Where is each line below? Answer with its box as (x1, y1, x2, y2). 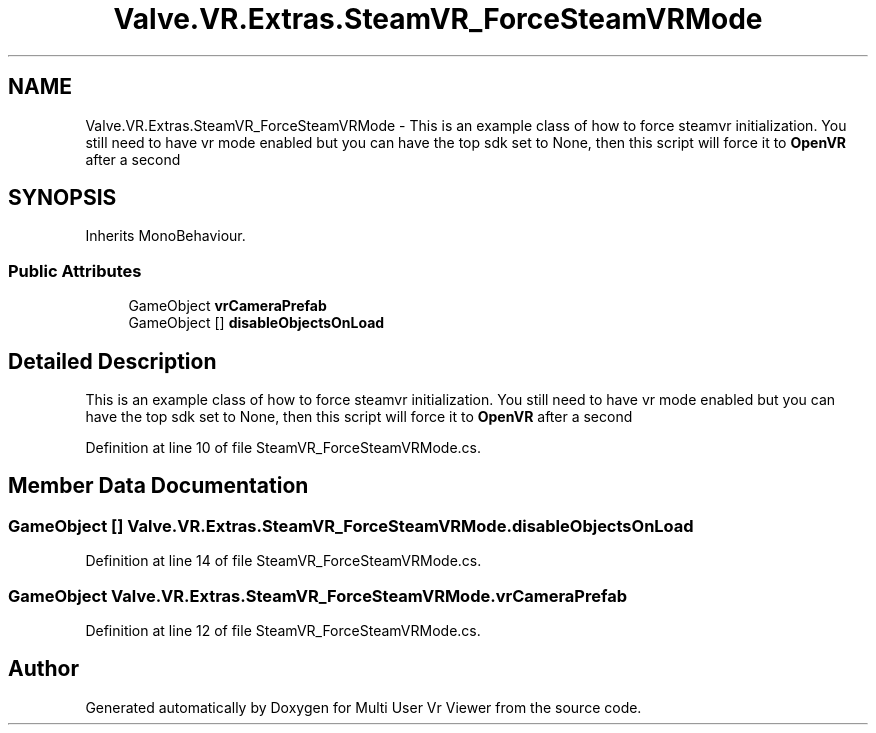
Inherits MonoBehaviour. (85, 227, 246, 245)
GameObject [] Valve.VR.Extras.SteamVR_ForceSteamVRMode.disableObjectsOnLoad (8, 515, 694, 536)
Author (8, 656, 79, 682)
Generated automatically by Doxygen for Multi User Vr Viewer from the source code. (85, 698, 642, 716)
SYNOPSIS (8, 185, 117, 211)
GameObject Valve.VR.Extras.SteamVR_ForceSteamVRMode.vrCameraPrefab (8, 585, 627, 606)
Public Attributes (8, 260, 142, 281)
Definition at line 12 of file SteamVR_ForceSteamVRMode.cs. (85, 622, 481, 639)
